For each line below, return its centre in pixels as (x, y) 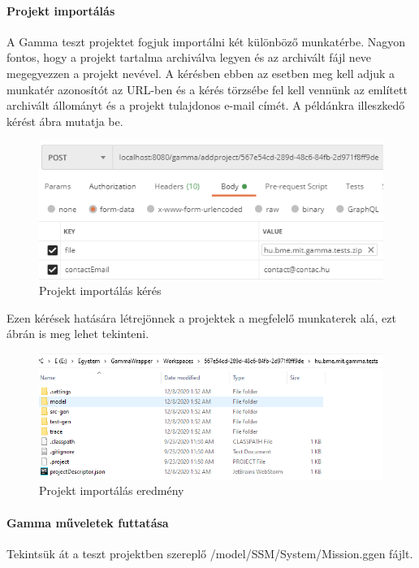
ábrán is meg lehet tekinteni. (78, 334)
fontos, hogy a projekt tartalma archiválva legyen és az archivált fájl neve (189, 57)
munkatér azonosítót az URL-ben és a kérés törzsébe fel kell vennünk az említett (207, 89)
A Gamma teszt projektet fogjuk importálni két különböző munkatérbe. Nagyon (206, 41)
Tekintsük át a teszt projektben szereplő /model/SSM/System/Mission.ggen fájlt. (210, 553)
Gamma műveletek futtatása (88, 522)
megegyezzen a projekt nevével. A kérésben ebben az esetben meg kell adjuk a (201, 73)
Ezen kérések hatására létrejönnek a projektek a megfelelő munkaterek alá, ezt (202, 317)
